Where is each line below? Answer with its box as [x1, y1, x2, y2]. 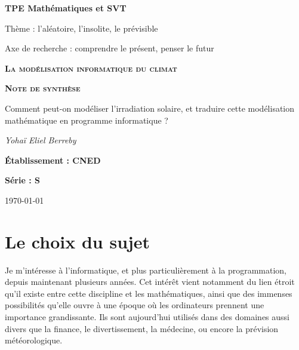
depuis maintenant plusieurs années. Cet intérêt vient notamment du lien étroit [5, 275, 295, 288]
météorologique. [5, 334, 63, 346]
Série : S [5, 174, 40, 186]
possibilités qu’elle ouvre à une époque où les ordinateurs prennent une [5, 299, 264, 311]
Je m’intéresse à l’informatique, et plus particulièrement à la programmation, [5, 263, 286, 276]
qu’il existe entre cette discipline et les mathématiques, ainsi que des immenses [5, 287, 292, 299]
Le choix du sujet [5, 229, 150, 253]
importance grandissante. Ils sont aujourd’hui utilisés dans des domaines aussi [5, 311, 289, 323]
